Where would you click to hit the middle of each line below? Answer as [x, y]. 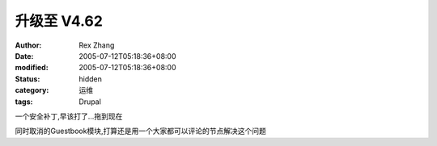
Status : [28, 79]
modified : [32, 68]
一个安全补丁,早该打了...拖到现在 [69, 116]
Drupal [90, 102]
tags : [24, 102]
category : [32, 90]
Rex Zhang [97, 45]
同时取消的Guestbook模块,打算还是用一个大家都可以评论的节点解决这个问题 [140, 131]
